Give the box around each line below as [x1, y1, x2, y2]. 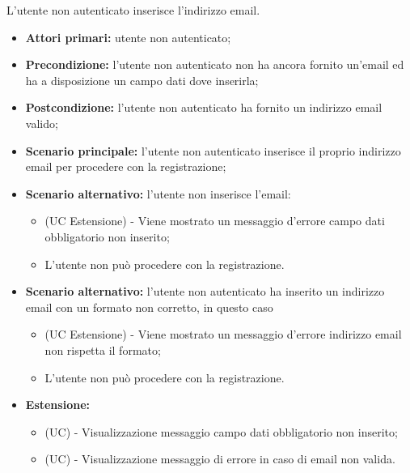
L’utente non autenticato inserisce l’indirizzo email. [6, 2, 260, 18]
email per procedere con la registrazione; [25, 158, 226, 175]
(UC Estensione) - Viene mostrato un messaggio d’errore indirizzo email [44, 326, 402, 343]
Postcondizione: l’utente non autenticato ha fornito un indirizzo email [25, 99, 383, 116]
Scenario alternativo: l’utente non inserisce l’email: [25, 185, 291, 202]
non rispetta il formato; [44, 341, 161, 358]
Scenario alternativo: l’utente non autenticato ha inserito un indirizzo [25, 283, 385, 300]
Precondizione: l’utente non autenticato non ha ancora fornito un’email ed [25, 56, 404, 73]
